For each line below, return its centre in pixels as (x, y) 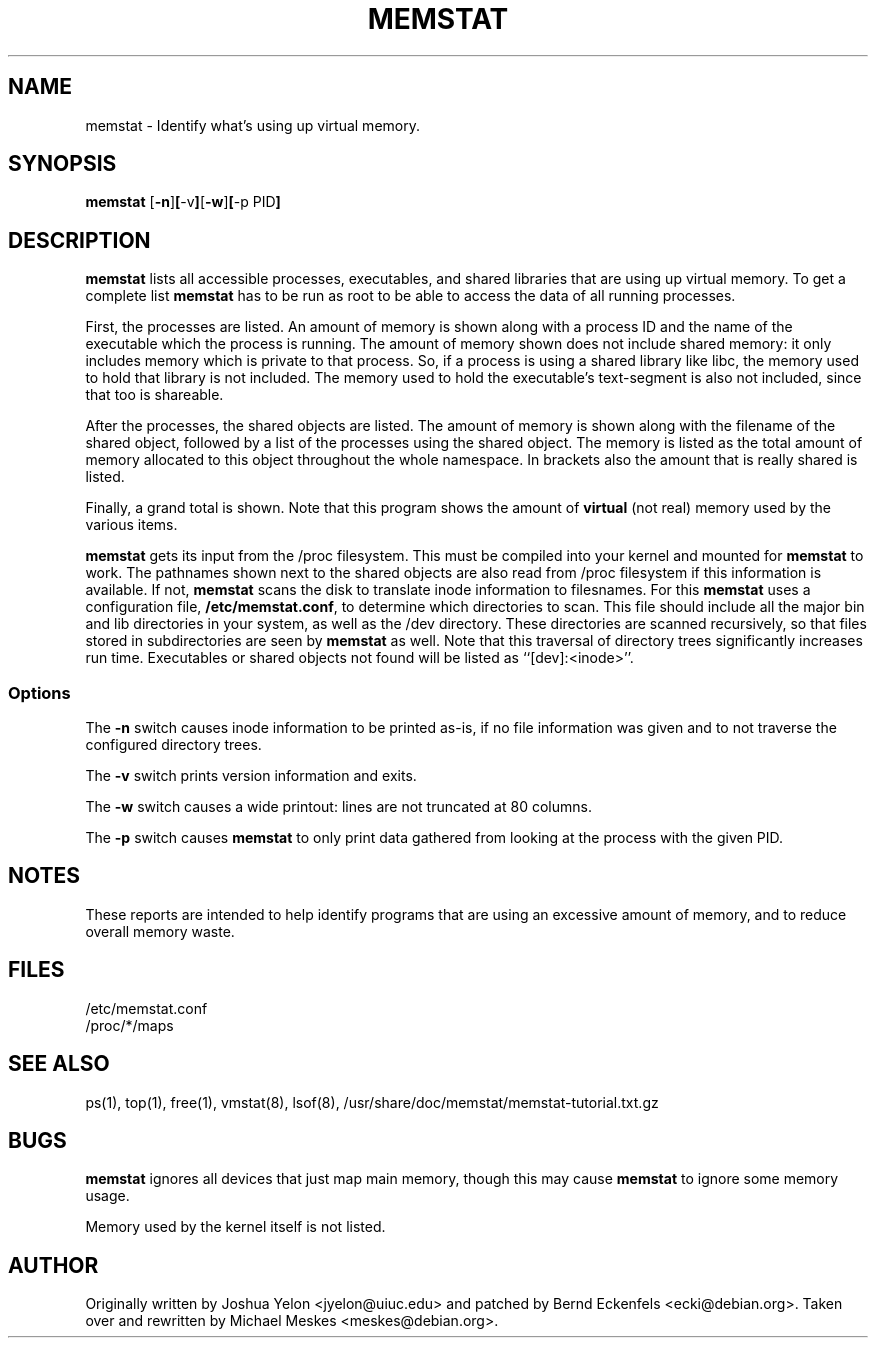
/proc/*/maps (129, 1025)
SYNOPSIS (62, 164)
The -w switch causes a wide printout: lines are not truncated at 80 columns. (338, 807)
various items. (131, 525)
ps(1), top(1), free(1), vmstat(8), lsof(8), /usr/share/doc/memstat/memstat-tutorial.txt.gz (372, 1102)
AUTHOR (53, 1265)
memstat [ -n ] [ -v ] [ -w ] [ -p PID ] (183, 202)
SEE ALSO (59, 1064)
